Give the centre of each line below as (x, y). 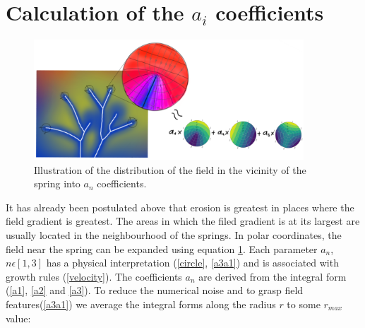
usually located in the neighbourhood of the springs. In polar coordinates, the (174, 235)
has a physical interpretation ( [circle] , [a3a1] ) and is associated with (192, 263)
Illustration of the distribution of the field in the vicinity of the (170, 169)
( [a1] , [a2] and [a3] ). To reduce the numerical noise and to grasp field (155, 290)
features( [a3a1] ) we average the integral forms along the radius (141, 304)
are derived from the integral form (273, 276)
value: (18, 318)
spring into (57, 183)
